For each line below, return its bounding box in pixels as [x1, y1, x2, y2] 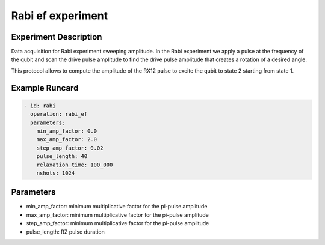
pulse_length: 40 [36, 153, 88, 160]
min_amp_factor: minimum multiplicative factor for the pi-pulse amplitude [26, 203, 208, 210]
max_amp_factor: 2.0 [36, 136, 97, 143]
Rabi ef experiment [11, 9, 108, 22]
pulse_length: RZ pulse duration [26, 228, 105, 235]
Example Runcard [11, 83, 79, 93]
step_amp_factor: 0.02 [36, 144, 104, 151]
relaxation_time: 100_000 [36, 161, 113, 168]
